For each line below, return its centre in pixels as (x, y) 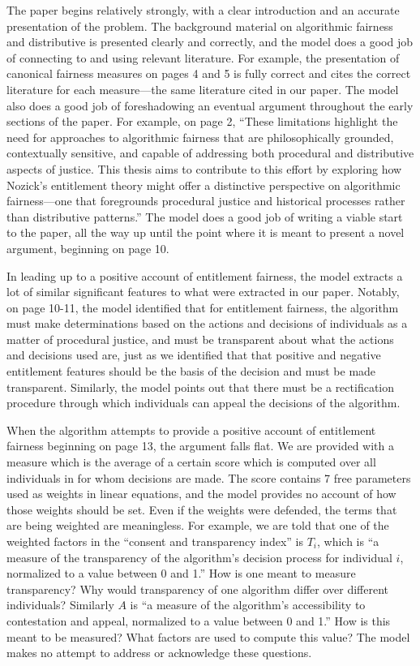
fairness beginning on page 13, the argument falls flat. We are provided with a (200, 446)
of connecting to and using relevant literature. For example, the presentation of (203, 57)
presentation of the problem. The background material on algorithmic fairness (200, 26)
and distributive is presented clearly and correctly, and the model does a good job (210, 42)
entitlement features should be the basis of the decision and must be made (191, 371)
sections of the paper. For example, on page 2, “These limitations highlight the (202, 121)
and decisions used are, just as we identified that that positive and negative (194, 355)
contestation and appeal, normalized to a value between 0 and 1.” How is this (199, 620)
